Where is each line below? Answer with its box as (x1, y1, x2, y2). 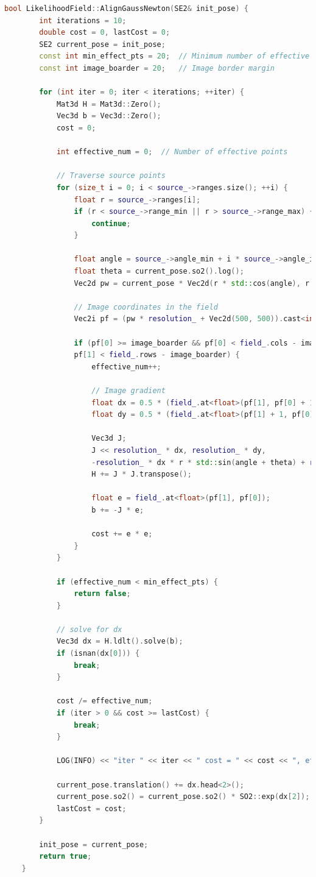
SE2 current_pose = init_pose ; (39, 40, 166, 49)
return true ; (39, 852, 92, 861)
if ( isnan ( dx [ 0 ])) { (56, 649, 140, 658)
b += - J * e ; (91, 505, 144, 514)
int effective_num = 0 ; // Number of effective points (56, 147, 288, 157)
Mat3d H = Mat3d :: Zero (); (56, 99, 161, 108)
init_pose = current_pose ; (39, 840, 149, 849)
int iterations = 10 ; (39, 16, 127, 25)
